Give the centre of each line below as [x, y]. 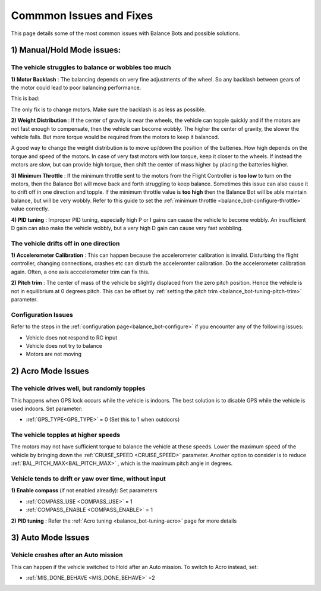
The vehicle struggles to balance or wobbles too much [91, 67]
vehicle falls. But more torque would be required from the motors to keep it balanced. [115, 137]
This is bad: [25, 99]
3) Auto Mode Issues [50, 538]
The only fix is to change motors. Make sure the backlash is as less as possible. [108, 109]
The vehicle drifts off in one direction [65, 243]
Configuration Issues [42, 315]
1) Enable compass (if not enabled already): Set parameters [84, 491]
